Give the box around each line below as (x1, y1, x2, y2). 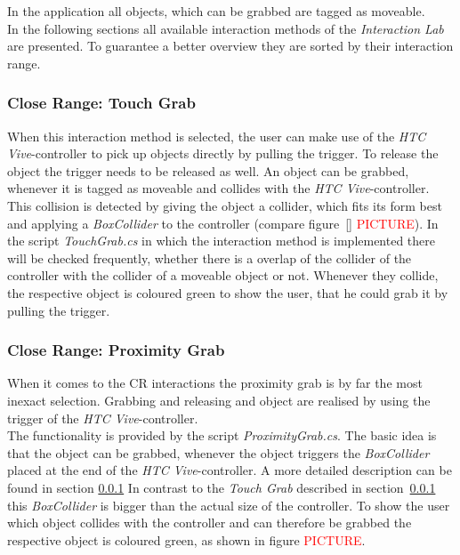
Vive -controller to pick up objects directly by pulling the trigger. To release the (7, 144, 439, 163)
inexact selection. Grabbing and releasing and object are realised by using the (7, 390, 431, 409)
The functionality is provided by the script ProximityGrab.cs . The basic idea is (7, 426, 437, 445)
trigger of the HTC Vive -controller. (7, 408, 198, 427)
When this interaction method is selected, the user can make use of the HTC (7, 126, 426, 145)
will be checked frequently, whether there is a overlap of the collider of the (7, 248, 412, 267)
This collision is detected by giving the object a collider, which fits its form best (7, 196, 442, 214)
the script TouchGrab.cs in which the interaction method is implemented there (7, 231, 436, 250)
